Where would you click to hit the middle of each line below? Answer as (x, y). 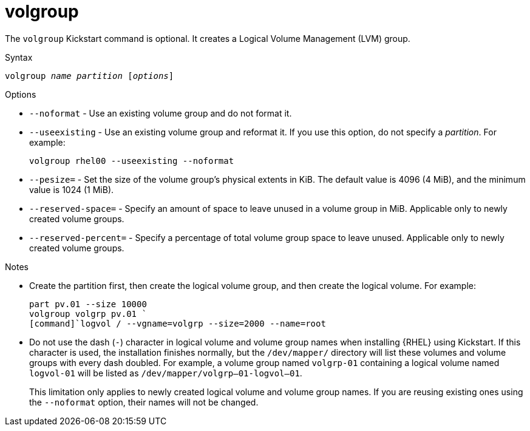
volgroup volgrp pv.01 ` (88, 314)
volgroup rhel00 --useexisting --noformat (132, 161)
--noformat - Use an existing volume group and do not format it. (161, 113)
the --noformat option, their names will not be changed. (144, 402)
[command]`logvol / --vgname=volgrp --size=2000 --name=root (178, 323)
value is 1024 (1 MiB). (72, 189)
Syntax (19, 57)
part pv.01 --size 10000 (88, 304)
